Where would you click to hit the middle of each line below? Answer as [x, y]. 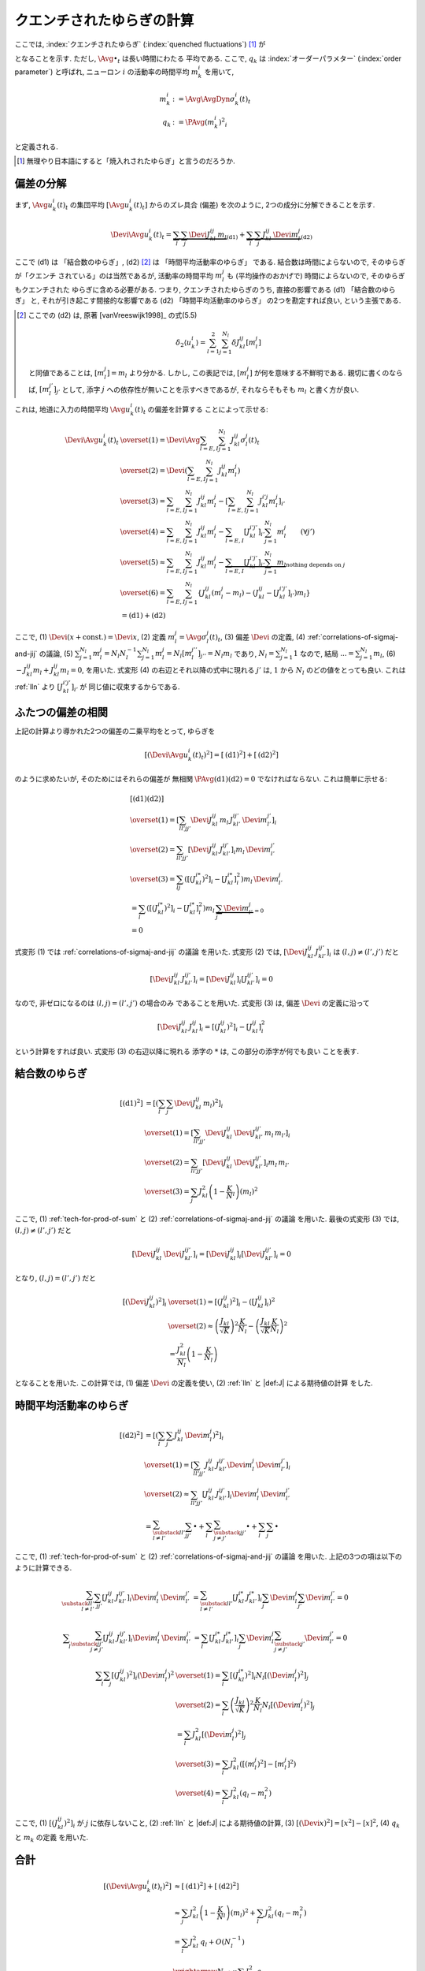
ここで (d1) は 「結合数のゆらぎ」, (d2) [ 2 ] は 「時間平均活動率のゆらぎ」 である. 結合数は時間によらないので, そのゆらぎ [210, 262]
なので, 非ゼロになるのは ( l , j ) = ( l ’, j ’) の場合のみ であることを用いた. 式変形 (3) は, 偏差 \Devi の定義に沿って [192, 1003]
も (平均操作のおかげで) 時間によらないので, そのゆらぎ [316, 275]
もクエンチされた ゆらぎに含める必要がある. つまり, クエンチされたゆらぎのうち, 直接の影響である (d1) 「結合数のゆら [205, 290]
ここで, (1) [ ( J [36, 1823]
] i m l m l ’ [276, 1163]
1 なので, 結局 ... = [323, 654]
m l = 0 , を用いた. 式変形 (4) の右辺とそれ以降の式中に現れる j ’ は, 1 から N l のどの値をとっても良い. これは [233, 671]
